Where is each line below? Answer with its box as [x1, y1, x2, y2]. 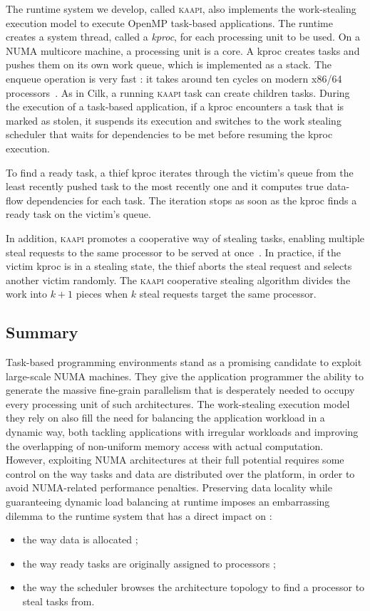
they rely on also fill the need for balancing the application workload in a [6, 410, 325, 425]
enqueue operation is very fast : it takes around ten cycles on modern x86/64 [6, 70, 342, 85]
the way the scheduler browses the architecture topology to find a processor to [22, 580, 365, 595]
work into [6, 286, 47, 301]
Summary [6, 321, 78, 343]
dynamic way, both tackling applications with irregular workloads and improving [6, 424, 359, 439]
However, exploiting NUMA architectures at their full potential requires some [6, 452, 344, 467]
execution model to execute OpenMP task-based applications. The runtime [6, 15, 333, 30]
